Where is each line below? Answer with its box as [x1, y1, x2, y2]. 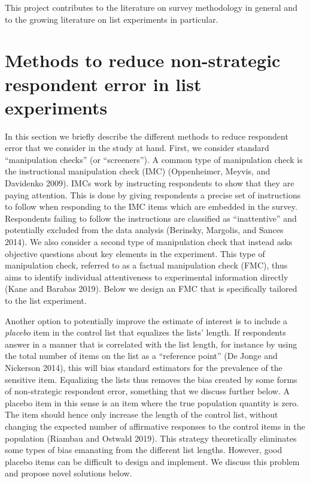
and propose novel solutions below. [5, 467, 132, 479]
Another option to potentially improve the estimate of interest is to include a [5, 314, 288, 327]
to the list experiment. [5, 294, 87, 306]
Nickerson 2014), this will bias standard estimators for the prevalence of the [5, 361, 282, 373]
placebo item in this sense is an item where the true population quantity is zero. [5, 396, 299, 409]
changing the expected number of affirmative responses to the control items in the [5, 419, 305, 432]
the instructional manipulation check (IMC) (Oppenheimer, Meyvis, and [5, 165, 271, 177]
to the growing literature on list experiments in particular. [5, 13, 218, 25]
